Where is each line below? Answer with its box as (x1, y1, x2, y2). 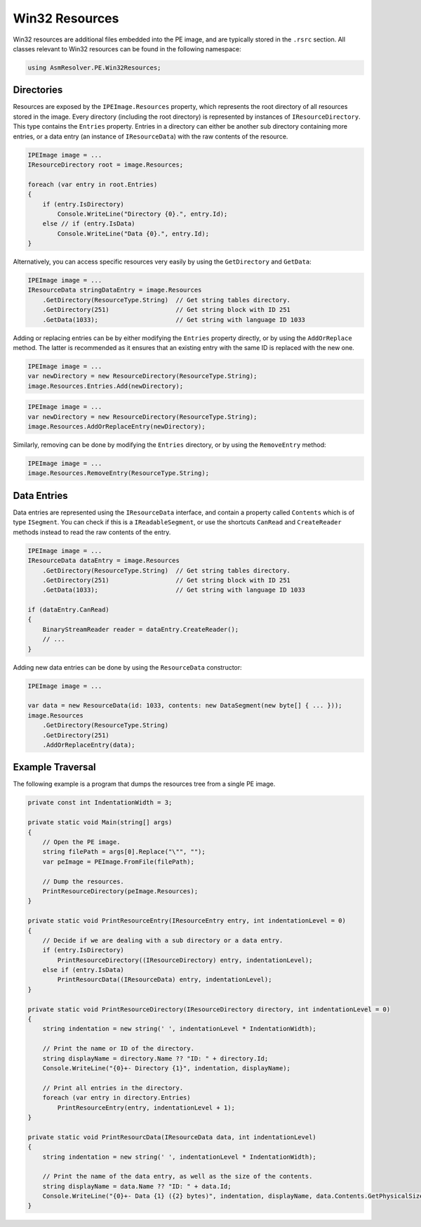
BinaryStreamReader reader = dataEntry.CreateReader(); (42, 625, 239, 633)
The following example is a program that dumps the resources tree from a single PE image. (13, 780, 276, 788)
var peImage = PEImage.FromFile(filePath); (42, 857, 194, 866)
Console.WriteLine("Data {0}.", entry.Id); (57, 229, 210, 238)
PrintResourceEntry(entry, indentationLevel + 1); (57, 1103, 235, 1112)
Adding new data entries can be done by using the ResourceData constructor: (13, 663, 242, 671)
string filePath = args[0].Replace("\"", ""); (42, 848, 206, 856)
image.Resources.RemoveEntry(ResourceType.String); (27, 469, 210, 477)
